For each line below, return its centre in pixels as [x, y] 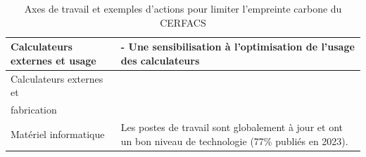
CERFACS [183, 22]
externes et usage [53, 60]
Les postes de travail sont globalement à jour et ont [232, 127]
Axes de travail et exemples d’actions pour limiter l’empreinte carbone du [183, 8]
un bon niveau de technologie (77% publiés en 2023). [234, 141]
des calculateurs [160, 60]
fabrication [34, 110]
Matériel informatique [58, 134]
